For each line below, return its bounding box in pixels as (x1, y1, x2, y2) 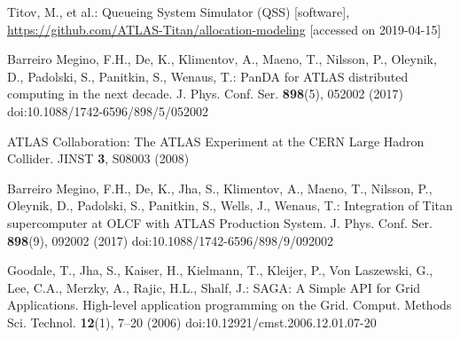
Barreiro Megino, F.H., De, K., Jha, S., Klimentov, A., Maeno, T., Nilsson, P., (7, 178, 433, 197)
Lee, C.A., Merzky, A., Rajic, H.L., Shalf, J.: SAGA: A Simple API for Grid (7, 278, 421, 296)
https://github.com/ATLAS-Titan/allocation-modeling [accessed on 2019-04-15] (7, 20, 441, 38)
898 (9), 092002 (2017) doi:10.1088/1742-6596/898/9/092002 (7, 231, 333, 249)
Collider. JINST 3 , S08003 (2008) (7, 149, 190, 168)
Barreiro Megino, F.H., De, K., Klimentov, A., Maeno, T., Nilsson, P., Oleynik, (7, 50, 437, 68)
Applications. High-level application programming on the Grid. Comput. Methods (7, 295, 452, 314)
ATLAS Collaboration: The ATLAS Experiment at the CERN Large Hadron (7, 131, 425, 150)
